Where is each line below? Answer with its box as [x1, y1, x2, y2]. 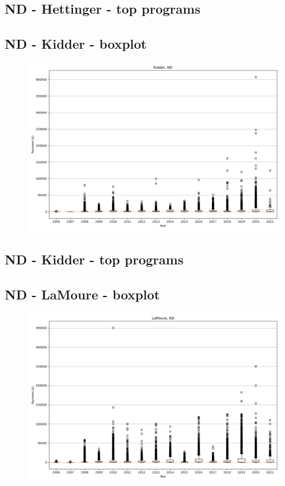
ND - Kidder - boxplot [5, 34, 147, 53]
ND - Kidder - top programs [5, 250, 183, 269]
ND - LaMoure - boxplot [5, 285, 160, 304]
